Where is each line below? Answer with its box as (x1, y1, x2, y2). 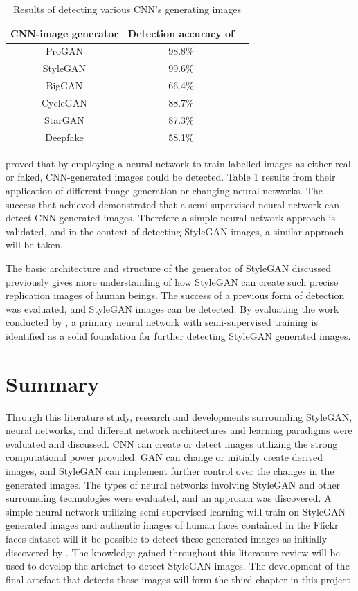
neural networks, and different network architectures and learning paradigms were (6, 423, 352, 437)
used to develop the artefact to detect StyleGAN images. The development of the (6, 558, 350, 573)
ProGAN (45, 44, 83, 58)
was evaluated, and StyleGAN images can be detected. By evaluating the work (6, 301, 339, 316)
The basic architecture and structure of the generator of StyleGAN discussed (6, 260, 332, 275)
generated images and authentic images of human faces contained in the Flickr (6, 518, 339, 532)
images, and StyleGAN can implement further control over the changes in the (6, 463, 334, 478)
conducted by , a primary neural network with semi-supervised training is (6, 315, 318, 329)
